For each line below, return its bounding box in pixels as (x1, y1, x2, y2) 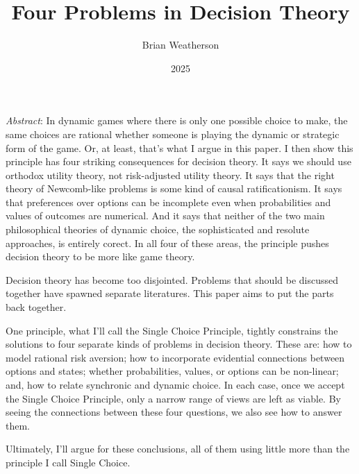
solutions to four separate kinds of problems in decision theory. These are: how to (6, 337, 352, 351)
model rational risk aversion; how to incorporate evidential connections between (6, 350, 345, 364)
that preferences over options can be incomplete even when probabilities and (6, 194, 331, 209)
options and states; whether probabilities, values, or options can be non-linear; (6, 364, 339, 378)
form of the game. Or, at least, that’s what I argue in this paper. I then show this (6, 140, 353, 155)
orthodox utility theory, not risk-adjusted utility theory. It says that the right (6, 167, 335, 182)
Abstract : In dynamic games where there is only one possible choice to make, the (6, 113, 348, 128)
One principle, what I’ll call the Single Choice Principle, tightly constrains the (6, 323, 338, 337)
